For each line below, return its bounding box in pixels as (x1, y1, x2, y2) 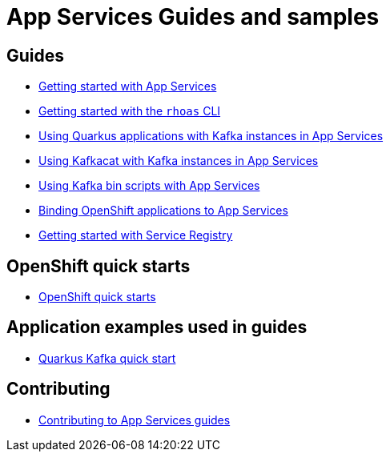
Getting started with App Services (38, 79, 217, 94)
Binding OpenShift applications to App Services (38, 203, 288, 218)
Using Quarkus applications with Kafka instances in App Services (38, 129, 384, 143)
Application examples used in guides (6, 317, 308, 338)
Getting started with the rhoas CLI (38, 104, 221, 119)
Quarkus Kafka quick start (38, 351, 176, 365)
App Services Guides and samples (6, 3, 380, 30)
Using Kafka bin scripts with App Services (38, 179, 260, 193)
